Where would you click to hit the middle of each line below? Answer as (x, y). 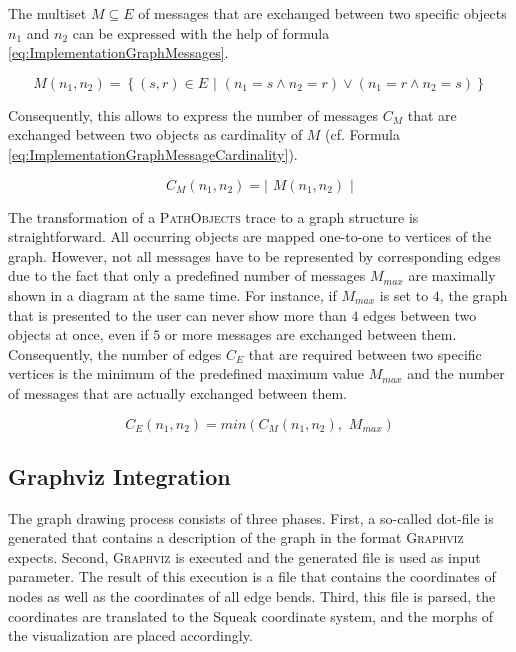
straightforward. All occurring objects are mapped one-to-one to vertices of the (250, 236)
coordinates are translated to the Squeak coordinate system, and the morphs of (251, 615)
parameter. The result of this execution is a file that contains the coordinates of (252, 576)
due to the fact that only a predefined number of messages (187, 275)
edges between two (420, 314)
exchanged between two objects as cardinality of (155, 134)
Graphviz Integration (119, 475)
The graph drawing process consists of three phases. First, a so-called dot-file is (251, 517)
